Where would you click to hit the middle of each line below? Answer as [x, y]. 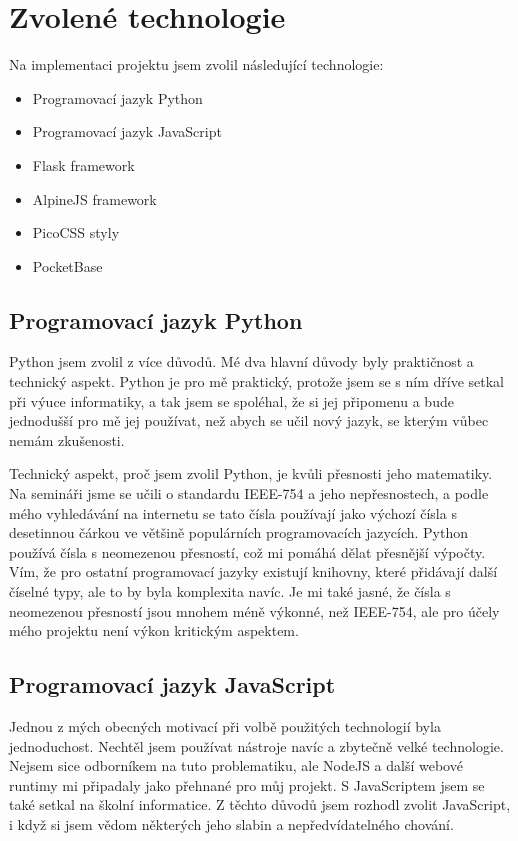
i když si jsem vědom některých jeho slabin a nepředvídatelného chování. [231, 823]
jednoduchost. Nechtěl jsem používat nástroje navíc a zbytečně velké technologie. [256, 745]
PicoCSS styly [76, 232]
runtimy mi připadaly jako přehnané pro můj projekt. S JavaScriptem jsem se [247, 784]
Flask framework [83, 164]
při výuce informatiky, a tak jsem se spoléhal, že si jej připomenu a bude [231, 400]
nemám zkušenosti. [67, 439]
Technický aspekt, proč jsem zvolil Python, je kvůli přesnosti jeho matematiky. [251, 473]
